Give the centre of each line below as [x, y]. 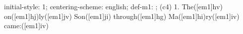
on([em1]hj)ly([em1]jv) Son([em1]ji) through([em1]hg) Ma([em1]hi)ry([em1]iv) [122, 16]
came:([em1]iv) [26, 25]
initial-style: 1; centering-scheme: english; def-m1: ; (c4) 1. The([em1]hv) [113, 6]
